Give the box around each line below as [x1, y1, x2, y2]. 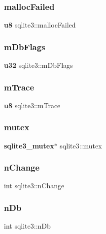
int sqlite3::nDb [4, 221, 51, 231]
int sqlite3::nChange [4, 180, 65, 191]
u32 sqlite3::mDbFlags [4, 60, 73, 70]
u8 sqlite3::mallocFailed [4, 20, 76, 30]
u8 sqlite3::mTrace [4, 100, 61, 110]
